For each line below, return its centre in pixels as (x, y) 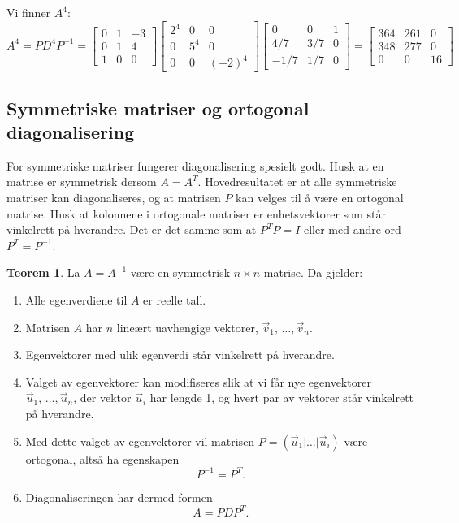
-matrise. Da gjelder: (312, 272)
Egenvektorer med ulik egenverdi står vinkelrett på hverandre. (180, 354)
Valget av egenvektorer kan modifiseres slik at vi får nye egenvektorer (198, 381)
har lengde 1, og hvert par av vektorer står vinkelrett (282, 398)
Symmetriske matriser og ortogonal (158, 108)
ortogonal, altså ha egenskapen (102, 458)
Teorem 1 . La (43, 272)
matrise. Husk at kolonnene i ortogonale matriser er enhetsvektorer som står (197, 213)
